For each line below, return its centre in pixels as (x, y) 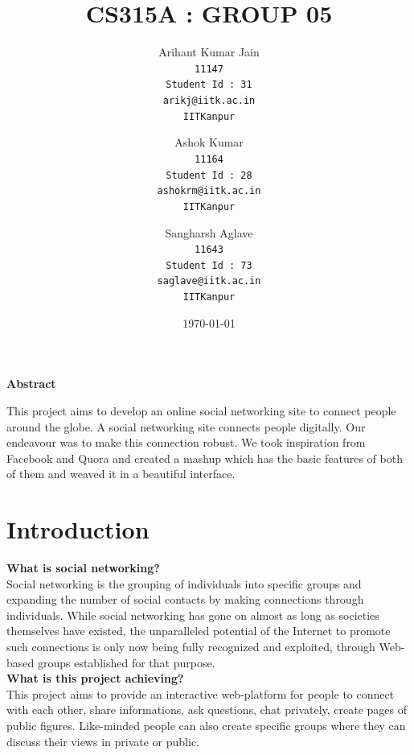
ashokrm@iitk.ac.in (209, 191)
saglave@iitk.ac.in (209, 281)
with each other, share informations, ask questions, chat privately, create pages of (207, 710)
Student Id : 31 (209, 85)
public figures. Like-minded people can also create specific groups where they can (206, 725)
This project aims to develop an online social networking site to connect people (201, 410)
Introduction (78, 529)
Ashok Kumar (209, 142)
